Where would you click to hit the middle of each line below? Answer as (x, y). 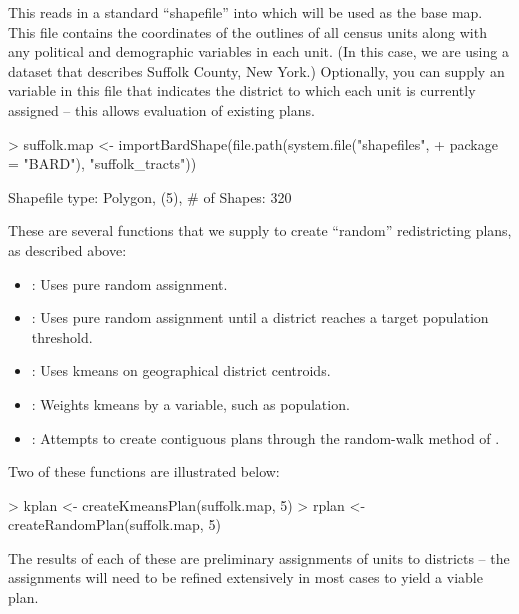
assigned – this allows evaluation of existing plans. (161, 109)
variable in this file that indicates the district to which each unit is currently (242, 90)
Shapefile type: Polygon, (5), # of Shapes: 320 (150, 196)
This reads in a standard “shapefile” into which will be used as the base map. (245, 12)
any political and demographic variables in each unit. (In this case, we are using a (258, 51)
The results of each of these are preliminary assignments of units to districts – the (259, 557)
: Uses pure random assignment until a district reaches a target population (260, 317)
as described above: (67, 249)
